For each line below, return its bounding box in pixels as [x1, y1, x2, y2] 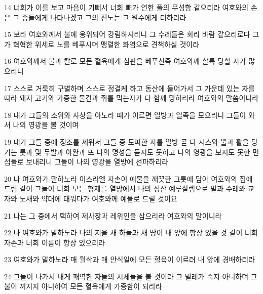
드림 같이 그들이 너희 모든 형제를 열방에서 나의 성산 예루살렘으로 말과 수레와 [4, 183, 246, 194]
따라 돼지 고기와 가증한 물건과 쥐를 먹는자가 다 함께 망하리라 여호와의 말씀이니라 [4, 93, 259, 103]
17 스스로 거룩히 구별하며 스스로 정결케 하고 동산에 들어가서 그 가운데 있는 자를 [4, 82, 255, 93]
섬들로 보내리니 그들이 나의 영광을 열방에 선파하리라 [4, 156, 169, 167]
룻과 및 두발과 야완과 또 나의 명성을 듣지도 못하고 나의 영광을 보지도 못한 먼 [19, 146, 259, 157]
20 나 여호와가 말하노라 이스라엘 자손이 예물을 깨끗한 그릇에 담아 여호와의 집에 [4, 173, 253, 184]
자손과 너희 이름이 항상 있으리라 [4, 237, 105, 247]
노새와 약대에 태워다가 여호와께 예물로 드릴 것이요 [19, 193, 177, 203]
